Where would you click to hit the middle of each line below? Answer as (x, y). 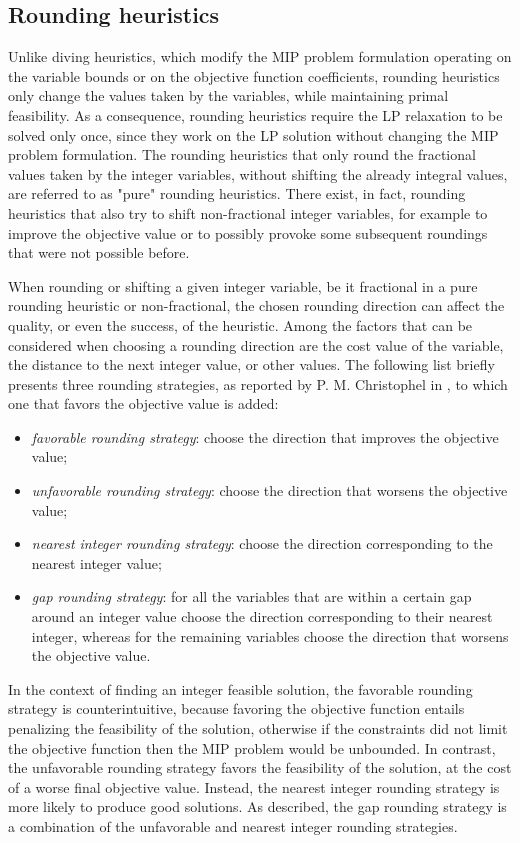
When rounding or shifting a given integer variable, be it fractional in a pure (243, 285)
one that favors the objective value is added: (143, 403)
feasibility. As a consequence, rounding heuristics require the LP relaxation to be (255, 114)
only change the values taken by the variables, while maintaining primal (228, 95)
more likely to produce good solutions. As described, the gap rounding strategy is (257, 806)
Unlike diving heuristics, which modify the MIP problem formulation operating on (260, 56)
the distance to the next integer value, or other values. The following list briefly (251, 364)
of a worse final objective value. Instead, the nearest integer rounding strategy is (254, 786)
